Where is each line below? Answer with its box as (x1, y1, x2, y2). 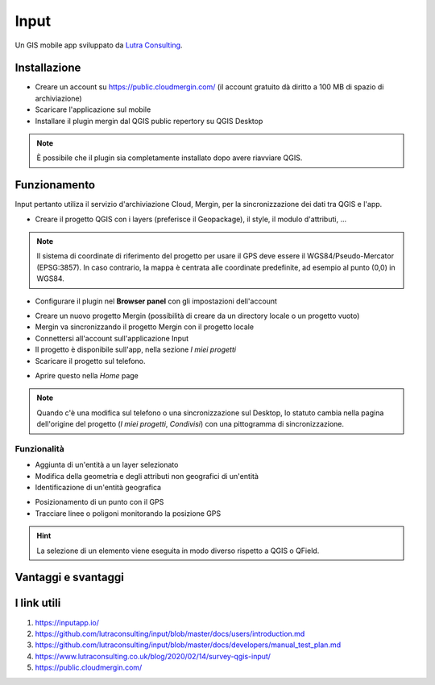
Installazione (14, 61, 81, 75)
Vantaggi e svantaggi (14, 571, 124, 584)
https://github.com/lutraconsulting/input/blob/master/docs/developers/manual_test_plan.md (35, 640, 342, 650)
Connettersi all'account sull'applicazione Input (35, 333, 189, 343)
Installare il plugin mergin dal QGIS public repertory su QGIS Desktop (35, 116, 263, 126)
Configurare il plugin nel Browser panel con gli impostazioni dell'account (35, 296, 278, 306)
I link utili (14, 596, 61, 610)
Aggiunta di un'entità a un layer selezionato (35, 460, 179, 470)
